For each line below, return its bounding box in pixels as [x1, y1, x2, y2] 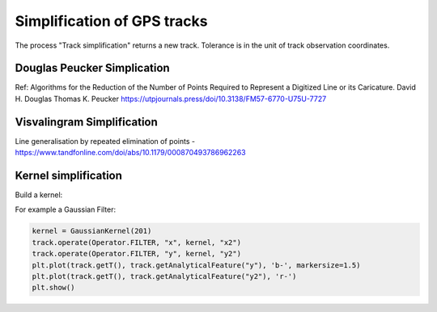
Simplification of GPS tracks [15, 12, 208, 30]
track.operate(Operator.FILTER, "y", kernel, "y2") [32, 249, 242, 259]
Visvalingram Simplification [15, 115, 158, 129]
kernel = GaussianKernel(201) [32, 226, 152, 236]
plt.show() [32, 283, 75, 293]
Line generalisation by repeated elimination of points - [15, 136, 196, 145]
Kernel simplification [15, 168, 123, 182]
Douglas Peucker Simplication [15, 61, 170, 75]
